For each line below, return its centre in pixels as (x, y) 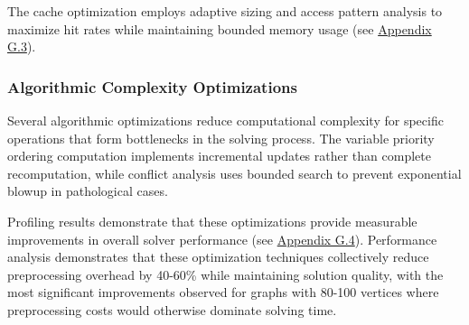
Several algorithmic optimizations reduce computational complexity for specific (225, 120)
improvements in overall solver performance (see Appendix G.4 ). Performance (222, 239)
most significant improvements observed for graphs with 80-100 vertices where (223, 292)
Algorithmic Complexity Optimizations (152, 86)
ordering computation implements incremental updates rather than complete (219, 156)
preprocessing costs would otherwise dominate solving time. (172, 309)
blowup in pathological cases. (88, 191)
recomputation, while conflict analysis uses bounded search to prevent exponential (234, 173)
